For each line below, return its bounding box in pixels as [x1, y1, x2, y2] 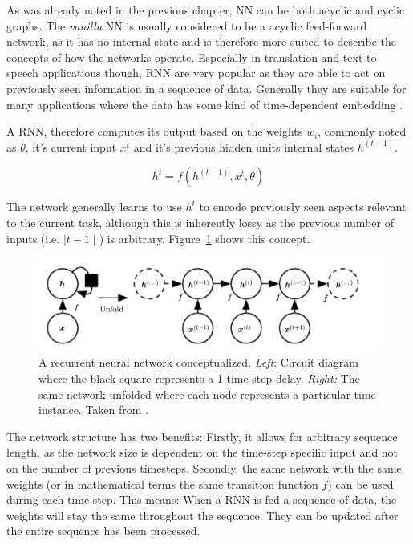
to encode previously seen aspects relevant [199, 198, 407, 215]
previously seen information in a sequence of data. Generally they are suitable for [6, 79, 407, 96]
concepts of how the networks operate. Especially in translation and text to [6, 48, 377, 65]
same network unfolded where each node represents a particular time [38, 385, 376, 402]
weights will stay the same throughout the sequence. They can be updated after [6, 506, 399, 523]
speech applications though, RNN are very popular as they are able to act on [6, 64, 386, 81]
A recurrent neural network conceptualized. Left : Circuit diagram [38, 354, 359, 371]
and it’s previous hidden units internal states [133, 138, 354, 155]
